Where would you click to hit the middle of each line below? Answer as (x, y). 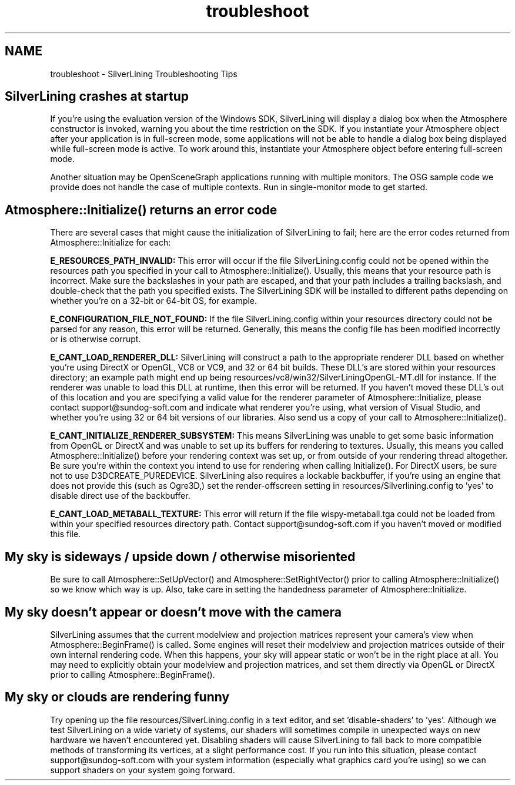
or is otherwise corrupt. (96, 339)
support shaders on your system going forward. (143, 770)
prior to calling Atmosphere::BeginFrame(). (133, 674)
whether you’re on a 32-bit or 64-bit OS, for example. (154, 301)
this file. (66, 534)
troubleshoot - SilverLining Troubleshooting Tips (144, 74)
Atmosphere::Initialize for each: (111, 243)
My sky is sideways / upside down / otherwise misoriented (180, 557)
